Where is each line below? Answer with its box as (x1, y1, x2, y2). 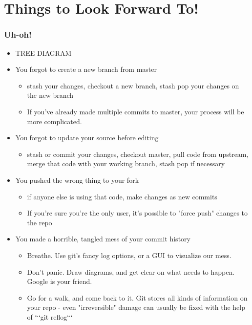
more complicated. (27, 116, 82, 126)
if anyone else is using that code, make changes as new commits (27, 191, 217, 201)
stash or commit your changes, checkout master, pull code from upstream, (27, 149, 249, 159)
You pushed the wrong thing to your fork (15, 174, 139, 185)
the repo (27, 217, 52, 227)
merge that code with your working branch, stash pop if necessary (27, 158, 225, 169)
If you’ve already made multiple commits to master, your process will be (27, 106, 244, 116)
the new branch (27, 90, 74, 100)
